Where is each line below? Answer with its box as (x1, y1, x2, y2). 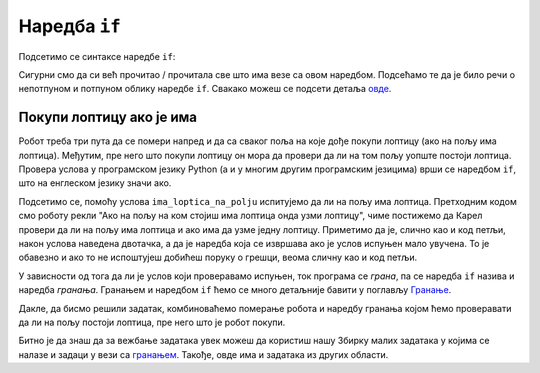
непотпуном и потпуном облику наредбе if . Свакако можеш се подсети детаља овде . (18, 83, 392, 95)
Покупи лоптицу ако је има (18, 109, 197, 126)
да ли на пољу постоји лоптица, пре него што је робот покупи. (18, 316, 286, 328)
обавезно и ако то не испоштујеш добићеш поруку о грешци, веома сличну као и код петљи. (18, 251, 418, 264)
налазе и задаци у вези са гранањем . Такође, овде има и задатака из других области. (18, 348, 389, 360)
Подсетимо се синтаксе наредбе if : (18, 50, 176, 62)
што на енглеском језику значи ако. (18, 177, 172, 189)
